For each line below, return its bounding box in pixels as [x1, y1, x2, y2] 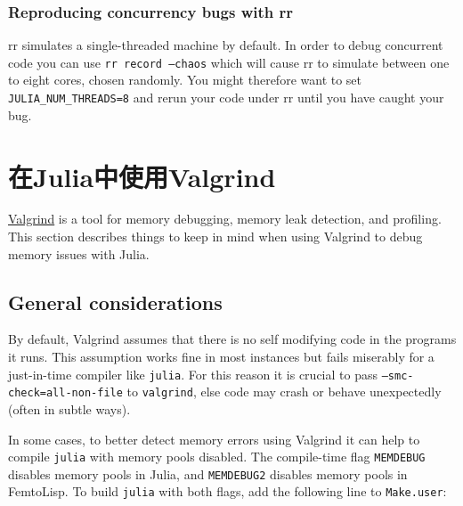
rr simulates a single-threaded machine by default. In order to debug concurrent [8, 36, 443, 54]
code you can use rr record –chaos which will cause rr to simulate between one [8, 53, 450, 71]
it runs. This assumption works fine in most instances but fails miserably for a [8, 347, 435, 366]
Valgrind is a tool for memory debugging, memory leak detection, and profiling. [8, 209, 442, 228]
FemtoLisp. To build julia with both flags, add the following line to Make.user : [8, 482, 447, 501]
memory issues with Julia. [8, 244, 150, 263]
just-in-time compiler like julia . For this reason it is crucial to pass [8, 364, 378, 383]
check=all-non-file [8, 387, 123, 400]
